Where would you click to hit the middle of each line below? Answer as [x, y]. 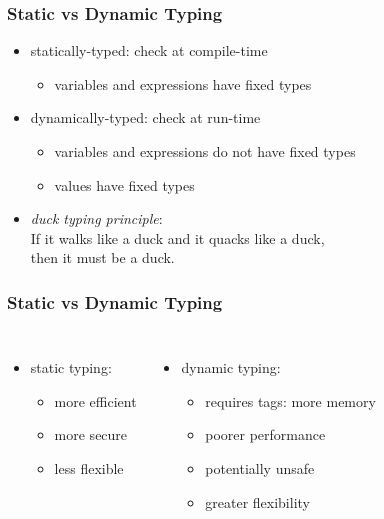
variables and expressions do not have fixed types [205, 151]
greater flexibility [257, 501]
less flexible [89, 467]
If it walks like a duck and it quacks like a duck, [177, 237]
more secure [91, 434]
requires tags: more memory [290, 400]
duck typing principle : [96, 218]
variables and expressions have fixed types [183, 83]
